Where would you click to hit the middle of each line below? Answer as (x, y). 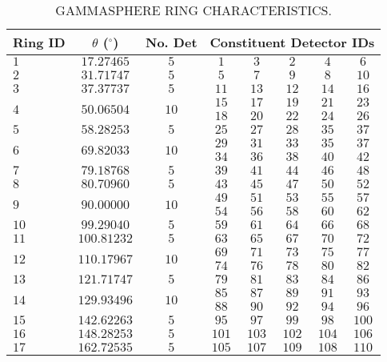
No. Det (172, 42)
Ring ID (39, 42)
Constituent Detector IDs (292, 42)
